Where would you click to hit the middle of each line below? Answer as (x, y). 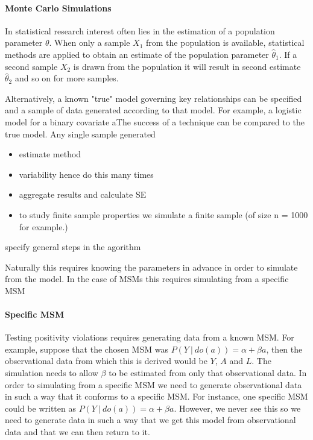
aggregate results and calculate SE (83, 194)
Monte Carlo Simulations (58, 8)
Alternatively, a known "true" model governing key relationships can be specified (153, 98)
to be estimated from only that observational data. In (208, 373)
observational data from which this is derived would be (106, 361)
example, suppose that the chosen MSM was (87, 349)
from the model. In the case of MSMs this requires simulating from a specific (147, 279)
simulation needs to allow (52, 373)
